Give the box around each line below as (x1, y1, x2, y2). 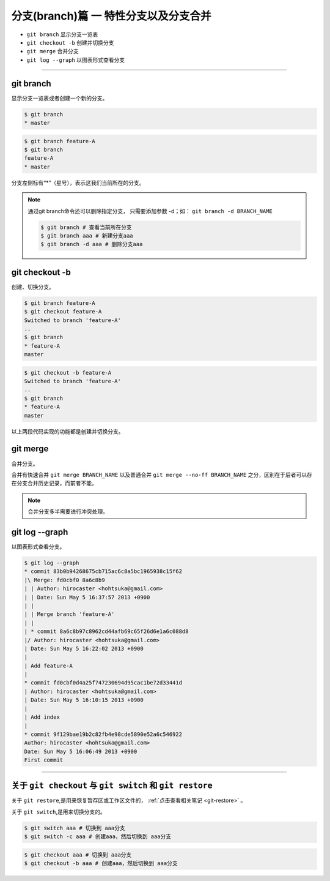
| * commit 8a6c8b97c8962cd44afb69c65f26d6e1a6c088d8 (24, 628, 189, 635)
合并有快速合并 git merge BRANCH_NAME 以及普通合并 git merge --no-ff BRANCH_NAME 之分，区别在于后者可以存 (11, 471, 313, 478)
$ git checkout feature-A (24, 308, 102, 315)
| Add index (24, 714, 61, 721)
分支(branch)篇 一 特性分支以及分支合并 (11, 9, 211, 23)
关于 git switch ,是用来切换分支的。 (11, 808, 106, 815)
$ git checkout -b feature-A (24, 369, 112, 376)
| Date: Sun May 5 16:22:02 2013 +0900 (24, 645, 144, 652)
